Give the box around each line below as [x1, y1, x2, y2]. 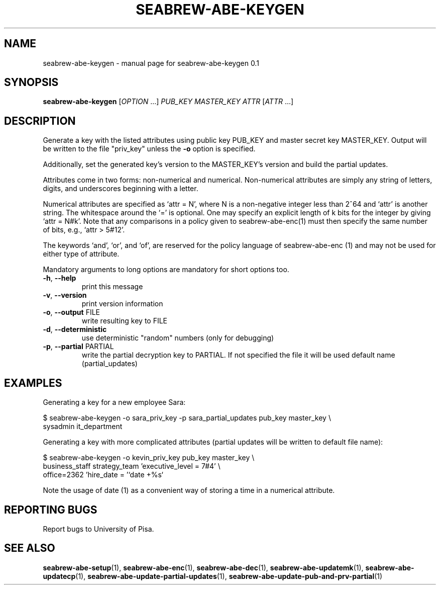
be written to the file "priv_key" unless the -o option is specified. [43, 144, 256, 153]
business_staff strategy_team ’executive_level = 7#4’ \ [43, 462, 221, 471]
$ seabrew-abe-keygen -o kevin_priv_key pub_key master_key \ [43, 453, 255, 462]
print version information [81, 299, 163, 308]
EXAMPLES [4, 376, 62, 389]
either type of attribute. [43, 249, 120, 259]
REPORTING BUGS [4, 503, 97, 516]
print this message [81, 282, 143, 291]
